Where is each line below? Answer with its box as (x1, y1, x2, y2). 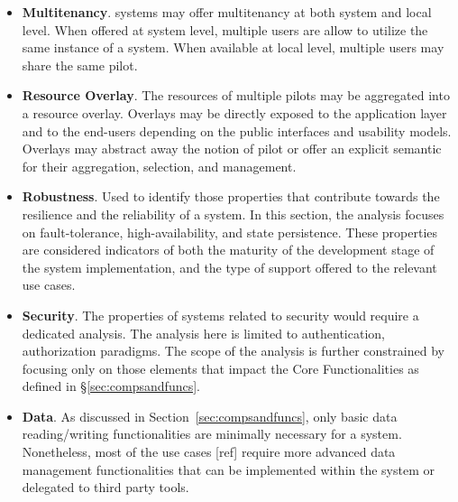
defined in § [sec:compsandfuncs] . (22, 376, 201, 395)
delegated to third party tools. (22, 478, 189, 497)
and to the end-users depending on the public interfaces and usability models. (22, 121, 452, 140)
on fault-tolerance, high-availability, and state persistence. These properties (22, 222, 438, 241)
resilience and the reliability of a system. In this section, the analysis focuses (22, 204, 444, 223)
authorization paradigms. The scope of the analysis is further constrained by (22, 341, 444, 360)
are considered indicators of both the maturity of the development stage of (22, 240, 435, 259)
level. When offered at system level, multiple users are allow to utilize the (22, 20, 428, 39)
